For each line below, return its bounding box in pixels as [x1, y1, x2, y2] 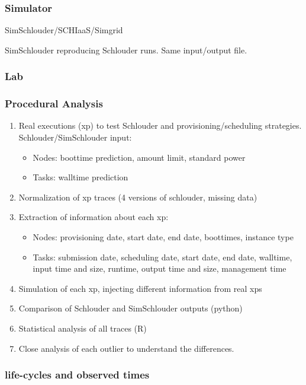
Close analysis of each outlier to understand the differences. [18, 342, 234, 354]
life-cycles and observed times [5, 367, 150, 382]
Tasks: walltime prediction [33, 171, 128, 183]
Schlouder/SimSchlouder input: [18, 131, 132, 144]
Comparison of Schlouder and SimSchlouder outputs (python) [18, 302, 243, 314]
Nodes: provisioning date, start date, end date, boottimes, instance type [33, 231, 294, 243]
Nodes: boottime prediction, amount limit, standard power [33, 151, 246, 163]
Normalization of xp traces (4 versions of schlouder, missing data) [18, 190, 257, 203]
